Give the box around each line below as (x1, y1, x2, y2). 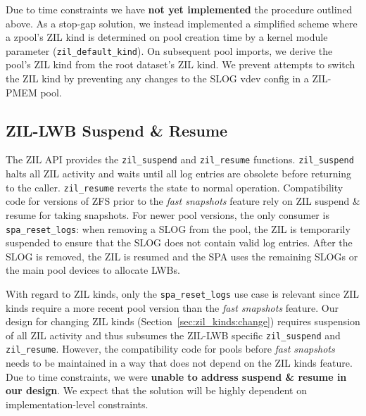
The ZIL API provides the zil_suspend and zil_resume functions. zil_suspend (6, 152, 354, 167)
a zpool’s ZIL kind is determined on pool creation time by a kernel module (6, 30, 328, 44)
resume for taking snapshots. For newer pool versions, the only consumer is (6, 207, 329, 222)
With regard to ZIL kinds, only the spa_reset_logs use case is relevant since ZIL (6, 286, 360, 301)
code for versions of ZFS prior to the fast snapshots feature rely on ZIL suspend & (6, 194, 360, 208)
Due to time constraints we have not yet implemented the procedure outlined (6, 2, 353, 16)
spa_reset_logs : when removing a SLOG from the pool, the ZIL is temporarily (6, 221, 351, 236)
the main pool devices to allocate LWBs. (6, 263, 180, 277)
